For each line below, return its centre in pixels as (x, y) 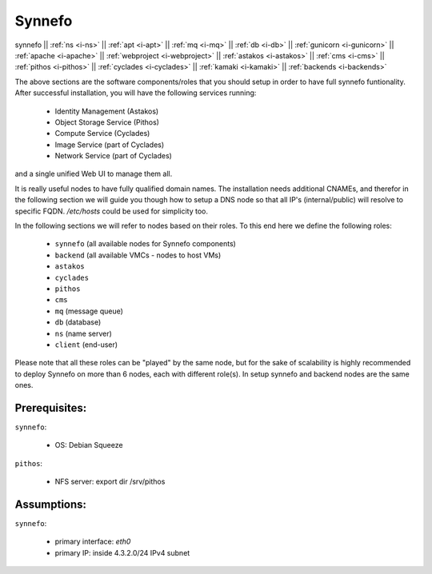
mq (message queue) (89, 311)
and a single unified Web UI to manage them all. (94, 174)
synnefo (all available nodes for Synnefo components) (145, 244)
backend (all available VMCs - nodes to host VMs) (138, 255)
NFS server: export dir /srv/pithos (110, 482)
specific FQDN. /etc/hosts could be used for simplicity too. (111, 211)
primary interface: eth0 (93, 542)
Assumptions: (51, 504)
